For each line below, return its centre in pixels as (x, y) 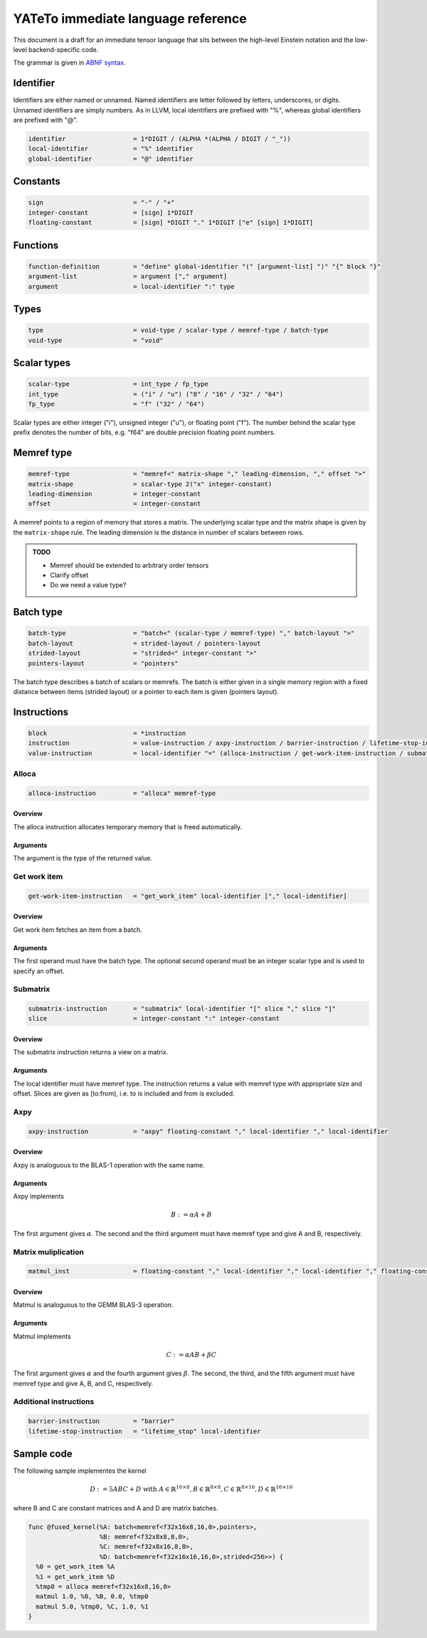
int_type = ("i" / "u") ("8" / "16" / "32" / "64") (156, 394)
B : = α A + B (191, 1215)
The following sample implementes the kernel (80, 1471)
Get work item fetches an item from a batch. (78, 930)
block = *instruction (107, 733)
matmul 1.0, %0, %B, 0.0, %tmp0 (92, 1597)
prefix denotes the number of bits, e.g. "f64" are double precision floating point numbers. (144, 432)
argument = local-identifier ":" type (131, 286)
